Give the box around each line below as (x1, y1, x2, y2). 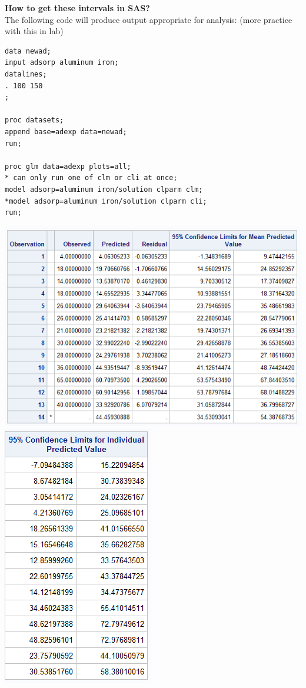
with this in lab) (5, 25, 64, 37)
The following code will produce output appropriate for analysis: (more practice (5, 13, 292, 25)
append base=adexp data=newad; (5, 127, 127, 136)
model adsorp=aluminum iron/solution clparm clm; (5, 185, 203, 194)
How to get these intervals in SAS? (5, 2, 150, 14)
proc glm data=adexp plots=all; (5, 162, 131, 171)
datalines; (5, 69, 47, 78)
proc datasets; (5, 116, 64, 125)
